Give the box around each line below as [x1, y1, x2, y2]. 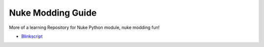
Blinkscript [21, 33, 43, 39]
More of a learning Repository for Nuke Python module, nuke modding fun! [9, 24, 160, 30]
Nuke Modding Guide [9, 7, 97, 18]
